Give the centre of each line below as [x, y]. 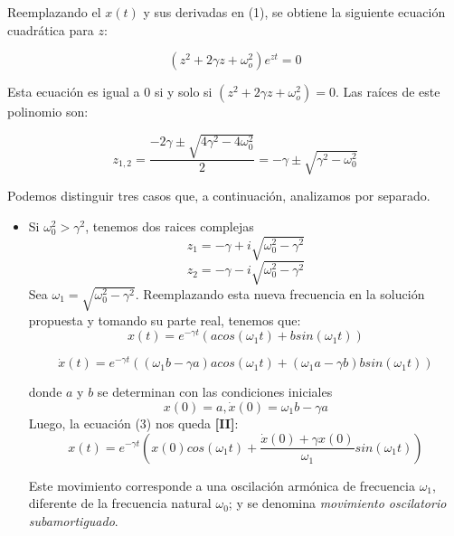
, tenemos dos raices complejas [170, 226]
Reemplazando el [54, 12]
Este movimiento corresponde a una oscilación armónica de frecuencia [222, 485]
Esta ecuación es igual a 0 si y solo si [110, 92]
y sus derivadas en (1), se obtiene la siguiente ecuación [294, 12]
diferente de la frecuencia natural [120, 503]
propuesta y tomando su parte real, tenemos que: [165, 320]
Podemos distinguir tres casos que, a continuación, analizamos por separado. [219, 196]
